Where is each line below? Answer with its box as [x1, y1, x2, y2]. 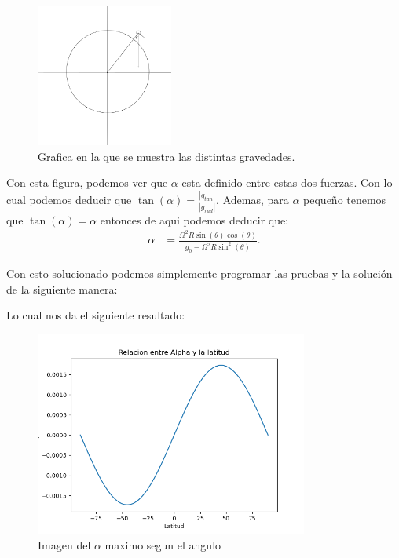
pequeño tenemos [303, 191, 386, 208]
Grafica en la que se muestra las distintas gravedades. [38, 148, 295, 164]
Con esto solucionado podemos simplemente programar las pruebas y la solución [6, 265, 393, 282]
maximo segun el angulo [104, 536, 221, 553]
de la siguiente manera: [6, 280, 118, 297]
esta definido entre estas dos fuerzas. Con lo [181, 174, 393, 191]
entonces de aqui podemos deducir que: [100, 211, 289, 228]
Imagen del [38, 536, 91, 553]
